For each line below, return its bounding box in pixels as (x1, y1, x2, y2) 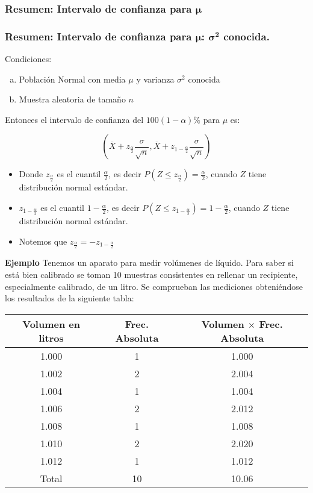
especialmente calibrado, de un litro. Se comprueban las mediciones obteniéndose (5, 280, 303, 292)
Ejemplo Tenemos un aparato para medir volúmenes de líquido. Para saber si (5, 256, 294, 269)
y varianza (136, 72, 175, 85)
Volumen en (22, 316, 80, 331)
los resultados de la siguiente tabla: (5, 292, 134, 304)
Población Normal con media (19, 72, 126, 85)
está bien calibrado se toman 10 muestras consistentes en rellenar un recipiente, (5, 268, 298, 281)
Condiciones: (5, 52, 52, 65)
